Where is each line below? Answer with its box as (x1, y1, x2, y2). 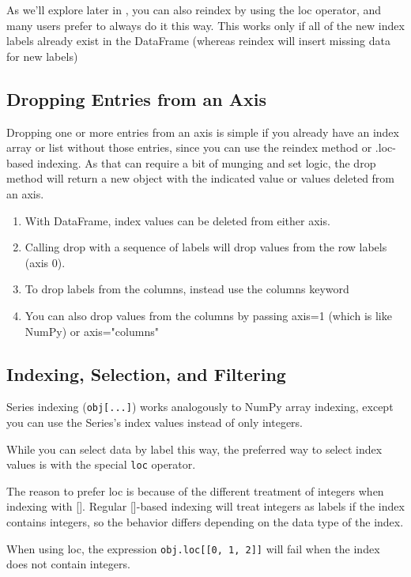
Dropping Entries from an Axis (6, 86, 266, 111)
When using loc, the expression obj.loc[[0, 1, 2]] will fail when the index (6, 540, 380, 556)
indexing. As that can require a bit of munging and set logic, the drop (36, 154, 376, 171)
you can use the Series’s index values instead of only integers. (6, 413, 304, 430)
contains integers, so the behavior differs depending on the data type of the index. (6, 514, 404, 530)
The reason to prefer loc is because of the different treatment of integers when (6, 482, 384, 499)
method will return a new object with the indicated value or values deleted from (6, 170, 395, 187)
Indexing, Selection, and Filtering (6, 361, 286, 386)
